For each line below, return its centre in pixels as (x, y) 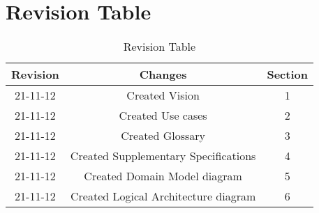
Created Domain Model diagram (163, 176)
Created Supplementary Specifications (163, 156)
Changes (163, 74)
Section (287, 74)
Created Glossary (163, 136)
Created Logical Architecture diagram (163, 196)
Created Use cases (163, 116)
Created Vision (163, 95)
